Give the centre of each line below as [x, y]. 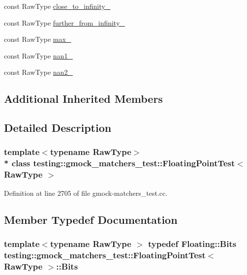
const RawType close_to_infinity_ [57, 6]
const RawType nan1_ [38, 55]
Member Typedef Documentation [91, 219]
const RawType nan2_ [38, 72]
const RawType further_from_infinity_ [64, 22]
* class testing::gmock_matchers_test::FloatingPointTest [120, 163]
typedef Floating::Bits [192, 243]
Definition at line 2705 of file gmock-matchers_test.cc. [86, 193]
